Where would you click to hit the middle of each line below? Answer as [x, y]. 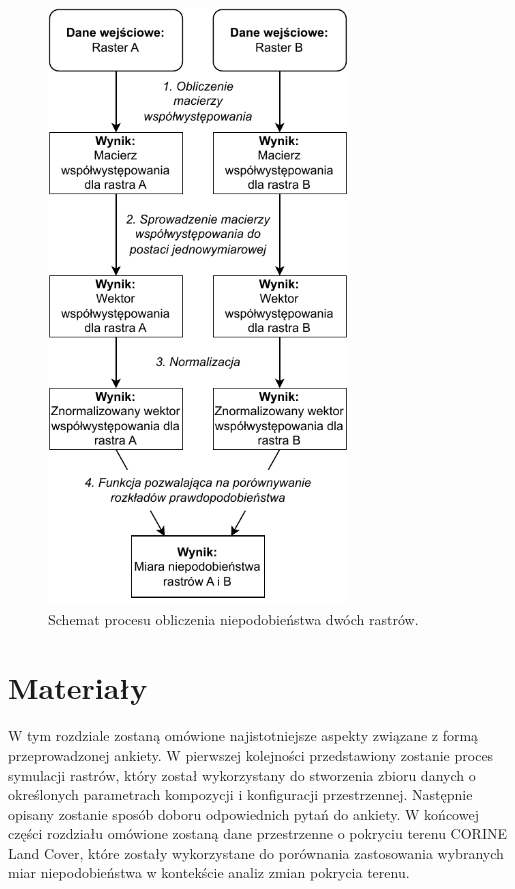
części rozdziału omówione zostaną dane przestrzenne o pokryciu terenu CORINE [257, 833]
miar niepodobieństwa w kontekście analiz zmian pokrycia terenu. [209, 872]
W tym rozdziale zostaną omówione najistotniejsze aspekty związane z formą [243, 735]
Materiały [78, 687]
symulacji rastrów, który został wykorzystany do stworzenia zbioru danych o [242, 774]
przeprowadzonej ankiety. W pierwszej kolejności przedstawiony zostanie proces [251, 754]
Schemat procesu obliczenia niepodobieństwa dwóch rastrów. [233, 618]
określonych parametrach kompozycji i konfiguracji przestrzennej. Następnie [240, 794]
